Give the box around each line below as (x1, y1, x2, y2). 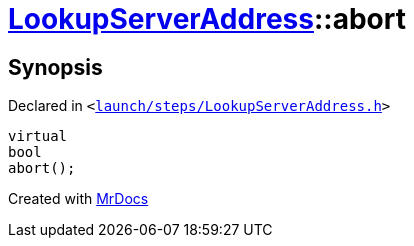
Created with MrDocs (8, 190, 149, 208)
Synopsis (8, 54, 103, 80)
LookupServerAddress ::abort (8, 2, 406, 36)
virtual (8, 128, 68, 145)
